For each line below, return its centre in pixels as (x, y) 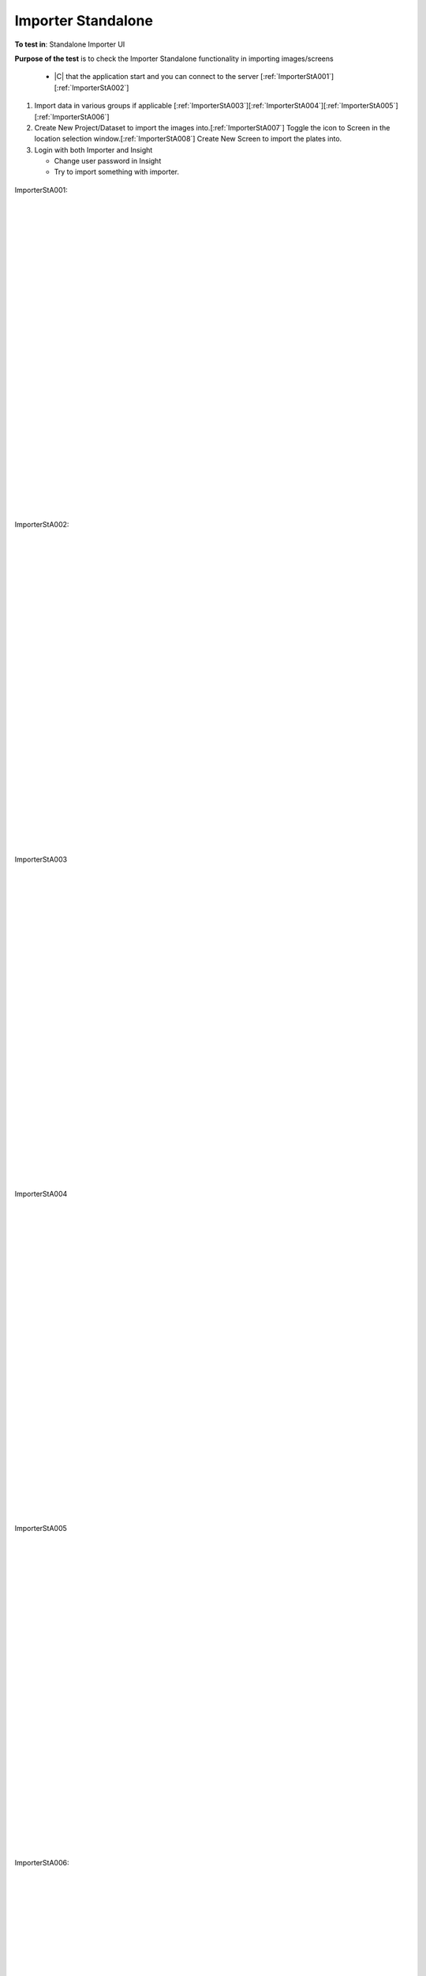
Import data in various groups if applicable (103, 106)
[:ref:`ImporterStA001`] (297, 77)
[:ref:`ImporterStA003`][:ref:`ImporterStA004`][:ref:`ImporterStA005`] (286, 106)
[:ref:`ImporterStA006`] (72, 117)
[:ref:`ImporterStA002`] (92, 88)
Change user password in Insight (108, 161)
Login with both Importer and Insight (93, 149)
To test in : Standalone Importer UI (70, 44)
